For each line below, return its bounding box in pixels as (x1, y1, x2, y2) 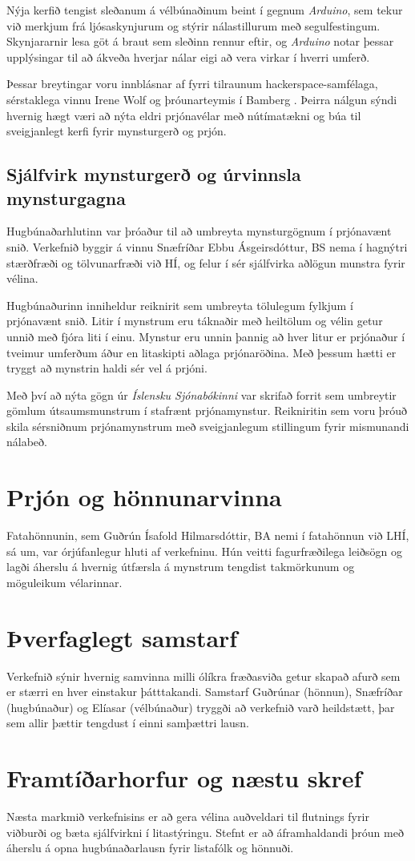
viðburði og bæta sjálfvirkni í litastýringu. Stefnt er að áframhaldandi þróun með (6, 823, 404, 840)
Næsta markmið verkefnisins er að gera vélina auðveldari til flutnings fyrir (6, 808, 369, 825)
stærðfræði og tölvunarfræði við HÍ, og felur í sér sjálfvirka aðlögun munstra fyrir (6, 254, 405, 271)
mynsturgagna (6, 185, 126, 210)
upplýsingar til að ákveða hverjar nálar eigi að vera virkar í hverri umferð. (6, 48, 370, 65)
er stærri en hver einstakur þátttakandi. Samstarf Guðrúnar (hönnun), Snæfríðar (6, 683, 403, 700)
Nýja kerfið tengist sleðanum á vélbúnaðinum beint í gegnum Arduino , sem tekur (6, 2, 403, 18)
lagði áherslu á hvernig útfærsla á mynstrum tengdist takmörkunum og (6, 558, 355, 575)
